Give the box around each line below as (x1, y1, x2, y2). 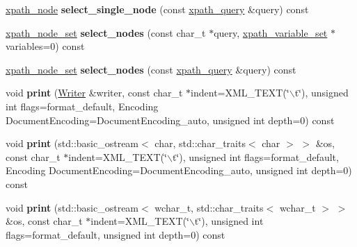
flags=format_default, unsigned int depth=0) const (6, 227, 225, 241)
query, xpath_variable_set (214, 25, 328, 40)
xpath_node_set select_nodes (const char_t (6, 25, 206, 40)
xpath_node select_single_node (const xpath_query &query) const (6, 2, 309, 16)
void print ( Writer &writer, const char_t (6, 85, 183, 100)
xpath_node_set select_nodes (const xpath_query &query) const (6, 62, 296, 76)
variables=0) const (6, 39, 85, 53)
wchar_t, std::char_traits (154, 200, 264, 214)
